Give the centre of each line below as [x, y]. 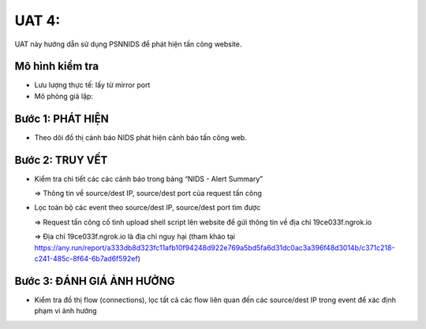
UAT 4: [37, 20]
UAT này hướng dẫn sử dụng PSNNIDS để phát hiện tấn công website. [128, 44]
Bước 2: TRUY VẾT [61, 160]
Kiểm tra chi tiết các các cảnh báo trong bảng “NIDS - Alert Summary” [149, 179]
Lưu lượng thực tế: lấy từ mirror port [92, 85]
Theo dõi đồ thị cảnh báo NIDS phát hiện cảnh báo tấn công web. [141, 137]
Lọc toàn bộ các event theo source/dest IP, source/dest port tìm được [148, 208]
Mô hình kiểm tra [56, 67]
